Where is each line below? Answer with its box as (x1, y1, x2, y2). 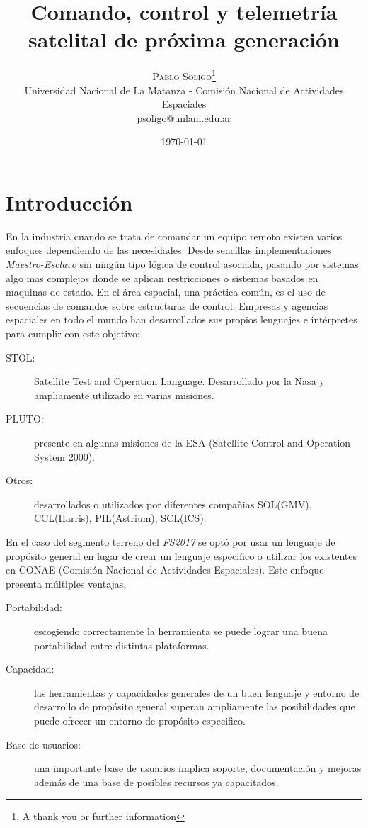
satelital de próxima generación (28, 25, 340, 54)
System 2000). (34, 449, 96, 464)
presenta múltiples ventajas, (6, 576, 127, 591)
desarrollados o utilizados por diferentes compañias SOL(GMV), (34, 496, 312, 511)
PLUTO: (6, 411, 44, 426)
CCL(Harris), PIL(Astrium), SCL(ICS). (34, 510, 207, 525)
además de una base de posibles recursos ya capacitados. (34, 774, 279, 789)
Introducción (6, 187, 133, 216)
